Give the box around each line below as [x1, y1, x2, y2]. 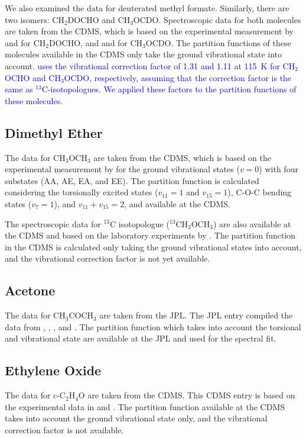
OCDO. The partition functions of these [145, 36, 291, 49]
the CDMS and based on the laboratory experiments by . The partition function [5, 229, 296, 241]
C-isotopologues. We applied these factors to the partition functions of [41, 83, 297, 95]
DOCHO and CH [67, 13, 131, 25]
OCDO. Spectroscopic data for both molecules [133, 13, 301, 25]
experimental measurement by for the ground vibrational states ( [5, 163, 240, 175]
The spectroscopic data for [5, 217, 101, 230]
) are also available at [213, 217, 291, 230]
